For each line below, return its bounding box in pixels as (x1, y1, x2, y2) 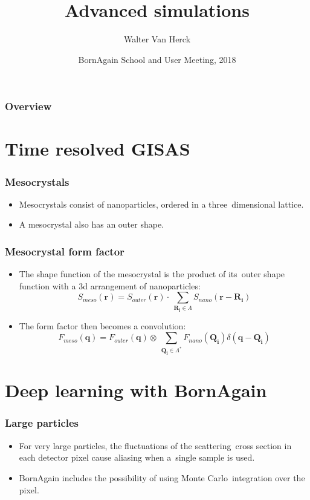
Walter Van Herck (123, 33, 191, 45)
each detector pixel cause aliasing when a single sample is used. (19, 451, 255, 464)
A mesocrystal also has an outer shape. (19, 218, 164, 231)
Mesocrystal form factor (5, 243, 124, 258)
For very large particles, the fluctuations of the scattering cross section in (19, 439, 292, 452)
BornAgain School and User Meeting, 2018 (78, 53, 236, 65)
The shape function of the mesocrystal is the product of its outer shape (19, 268, 285, 280)
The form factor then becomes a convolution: (19, 319, 186, 332)
